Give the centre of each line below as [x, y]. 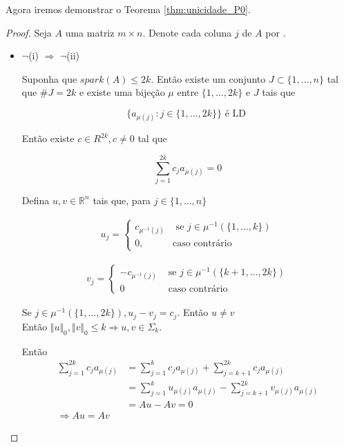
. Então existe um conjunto [208, 78]
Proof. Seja [29, 32]
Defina [36, 200]
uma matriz [90, 32]
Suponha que [49, 78]
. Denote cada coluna [187, 32]
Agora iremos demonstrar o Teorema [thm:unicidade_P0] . [128, 9]
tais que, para [122, 200]
